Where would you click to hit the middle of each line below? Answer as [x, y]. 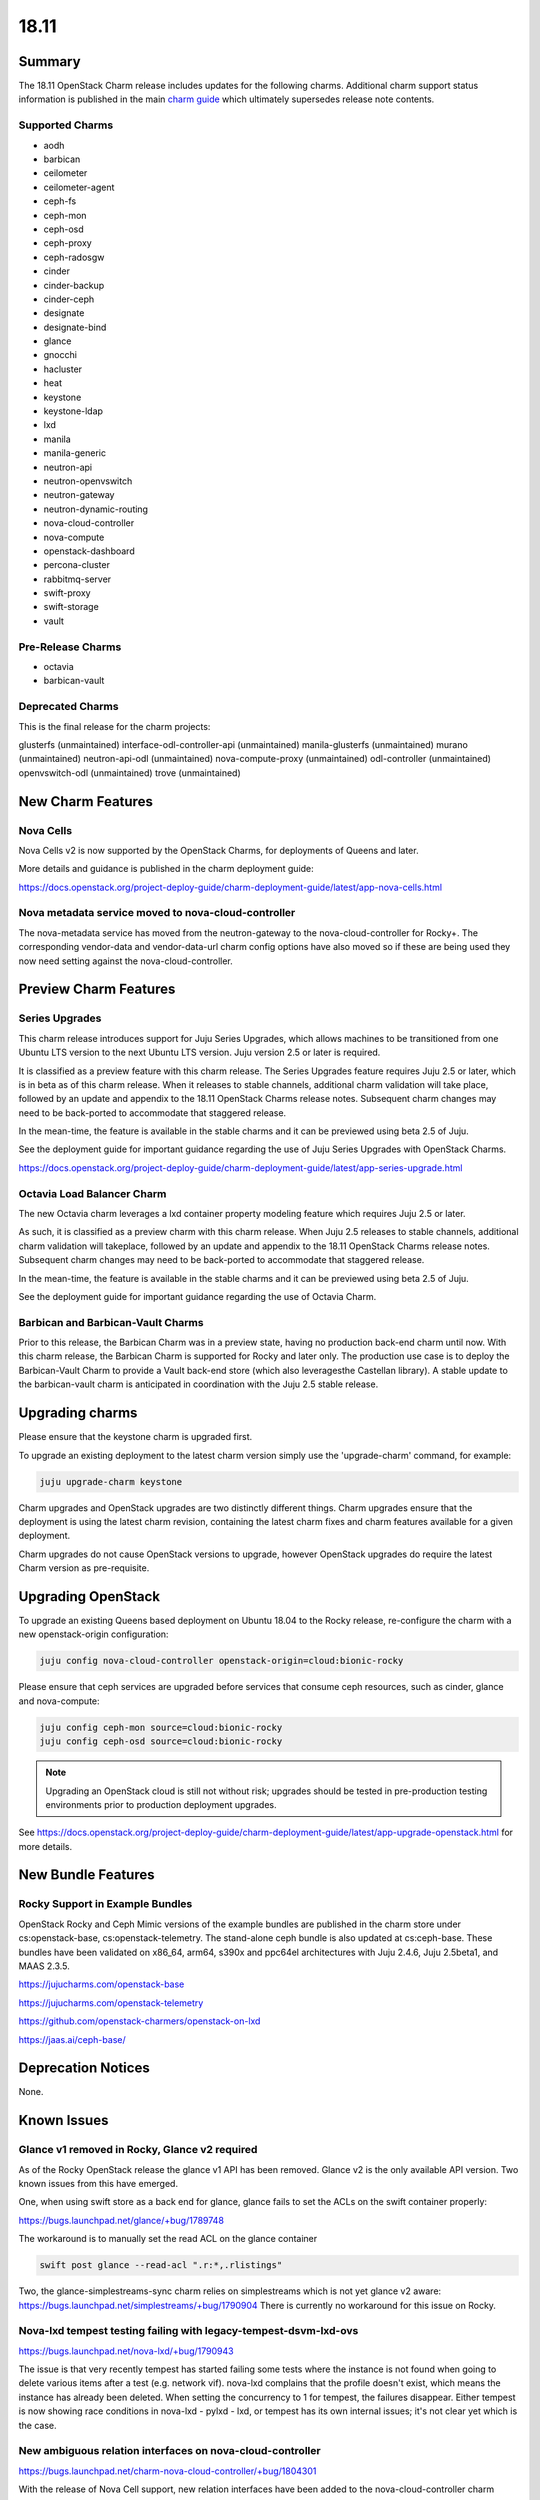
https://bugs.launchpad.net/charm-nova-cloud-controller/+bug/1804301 [167, 2471]
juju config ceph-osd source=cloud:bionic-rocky [161, 1741]
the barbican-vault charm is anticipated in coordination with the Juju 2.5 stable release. [198, 1384]
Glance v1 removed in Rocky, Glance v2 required [138, 2150]
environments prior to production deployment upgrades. [161, 1804]
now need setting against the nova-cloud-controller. [126, 961]
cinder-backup [74, 285]
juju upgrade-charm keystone [111, 1481]
